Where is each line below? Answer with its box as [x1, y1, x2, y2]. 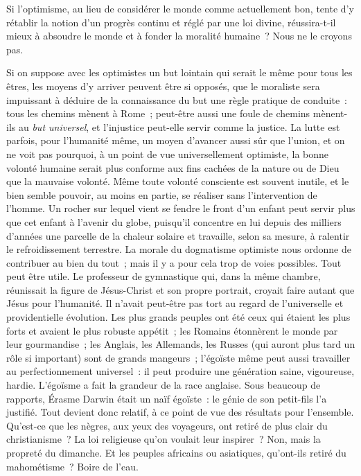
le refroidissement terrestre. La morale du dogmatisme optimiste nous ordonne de [6, 242, 351, 256]
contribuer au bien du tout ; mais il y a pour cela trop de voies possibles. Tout [6, 255, 342, 270]
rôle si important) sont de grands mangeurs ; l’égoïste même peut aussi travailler [6, 350, 351, 364]
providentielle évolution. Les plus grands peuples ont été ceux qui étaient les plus [6, 310, 351, 324]
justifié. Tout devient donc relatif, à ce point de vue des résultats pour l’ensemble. [6, 405, 354, 419]
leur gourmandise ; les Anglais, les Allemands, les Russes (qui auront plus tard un [6, 337, 355, 351]
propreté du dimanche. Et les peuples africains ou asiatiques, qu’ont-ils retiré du [6, 446, 346, 459]
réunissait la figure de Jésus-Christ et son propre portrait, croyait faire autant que [6, 282, 355, 297]
